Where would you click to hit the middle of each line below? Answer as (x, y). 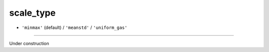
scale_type (32, 13)
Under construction (29, 43)
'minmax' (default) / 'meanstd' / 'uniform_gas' (74, 27)
